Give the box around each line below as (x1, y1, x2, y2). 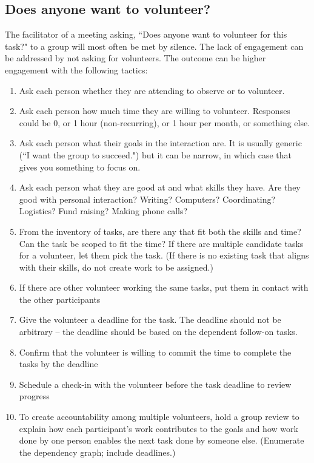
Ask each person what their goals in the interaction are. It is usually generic (19, 137, 302, 149)
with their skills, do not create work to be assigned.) (19, 260, 213, 273)
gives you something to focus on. (19, 160, 141, 173)
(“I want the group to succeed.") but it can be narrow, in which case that (19, 148, 292, 161)
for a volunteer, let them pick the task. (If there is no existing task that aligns (19, 249, 309, 262)
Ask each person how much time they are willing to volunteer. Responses (19, 104, 290, 117)
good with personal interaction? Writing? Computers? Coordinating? (19, 192, 276, 205)
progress (19, 390, 50, 402)
